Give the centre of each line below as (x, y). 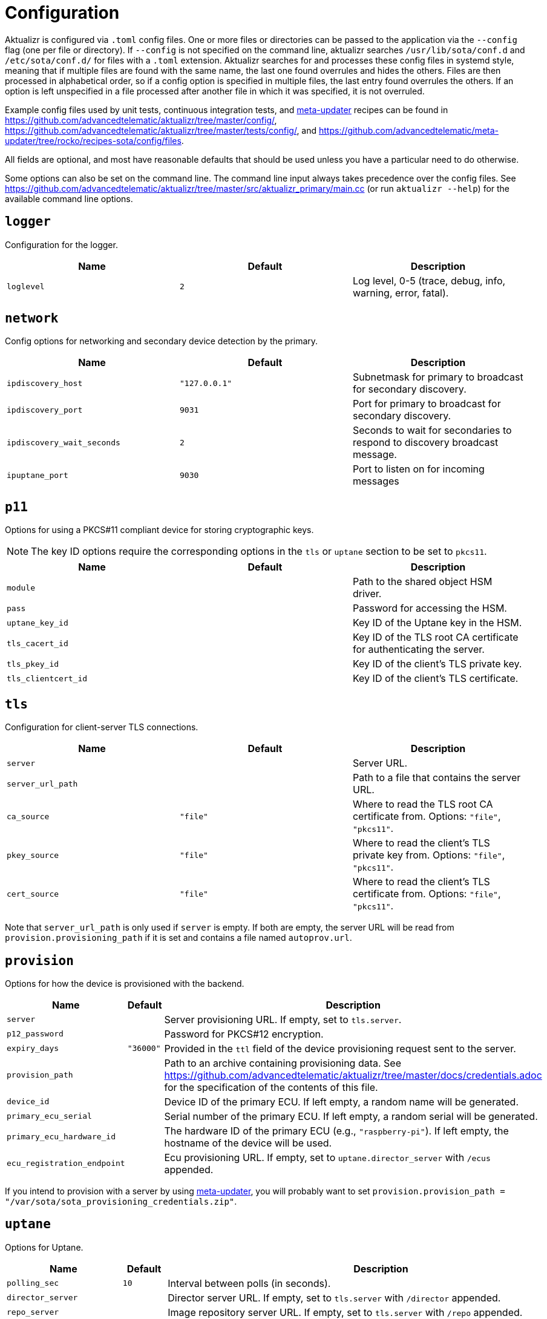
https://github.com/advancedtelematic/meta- (409, 130)
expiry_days (33, 1049)
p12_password (35, 1034)
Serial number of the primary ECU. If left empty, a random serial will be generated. (351, 1116)
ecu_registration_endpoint (66, 1164)
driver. (367, 594)
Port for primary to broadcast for (427, 404)
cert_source (33, 894)
